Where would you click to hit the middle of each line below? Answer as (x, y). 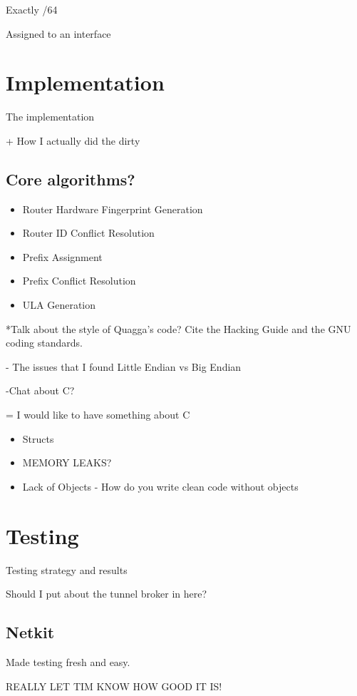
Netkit (30, 632)
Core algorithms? (71, 179)
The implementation (50, 117)
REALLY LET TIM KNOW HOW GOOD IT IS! (114, 686)
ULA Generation (59, 305)
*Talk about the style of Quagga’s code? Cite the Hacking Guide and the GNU (178, 328)
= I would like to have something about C (98, 415)
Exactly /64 (32, 9)
